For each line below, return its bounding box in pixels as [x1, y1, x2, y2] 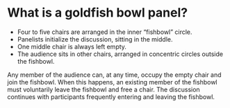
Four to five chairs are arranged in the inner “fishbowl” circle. [17, 28, 192, 36]
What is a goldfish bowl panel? [7, 5, 188, 21]
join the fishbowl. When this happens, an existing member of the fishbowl [7, 78, 217, 86]
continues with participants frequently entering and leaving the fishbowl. [7, 92, 215, 101]
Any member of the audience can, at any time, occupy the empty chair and [7, 71, 222, 79]
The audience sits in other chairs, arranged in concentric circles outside [17, 50, 224, 58]
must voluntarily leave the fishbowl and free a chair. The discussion [7, 85, 200, 93]
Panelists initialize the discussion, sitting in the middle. [17, 35, 173, 43]
